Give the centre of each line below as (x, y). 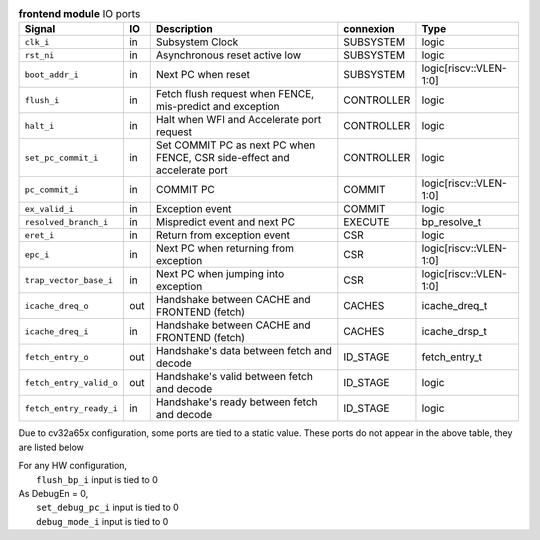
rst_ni (39, 55)
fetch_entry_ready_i (71, 408)
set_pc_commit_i (61, 157)
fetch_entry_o (56, 356)
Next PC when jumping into (220, 274)
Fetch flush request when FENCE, (235, 94)
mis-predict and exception (217, 107)
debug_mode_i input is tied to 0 (102, 521)
